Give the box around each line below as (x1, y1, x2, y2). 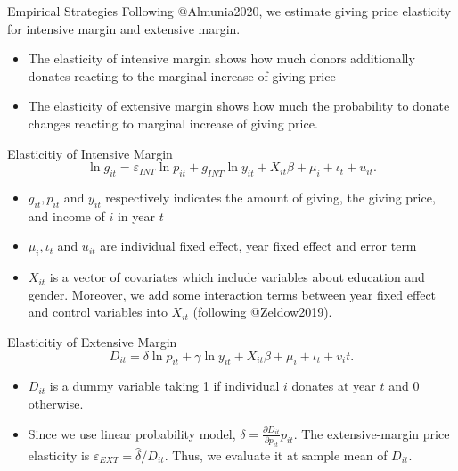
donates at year (291, 376, 376, 395)
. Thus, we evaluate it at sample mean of (164, 445, 388, 464)
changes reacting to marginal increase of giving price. (28, 113, 318, 132)
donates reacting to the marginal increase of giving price (28, 66, 336, 85)
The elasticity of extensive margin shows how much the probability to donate (28, 96, 450, 115)
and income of (28, 206, 105, 225)
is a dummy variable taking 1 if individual (49, 376, 280, 395)
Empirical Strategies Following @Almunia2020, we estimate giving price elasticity (7, 2, 452, 20)
